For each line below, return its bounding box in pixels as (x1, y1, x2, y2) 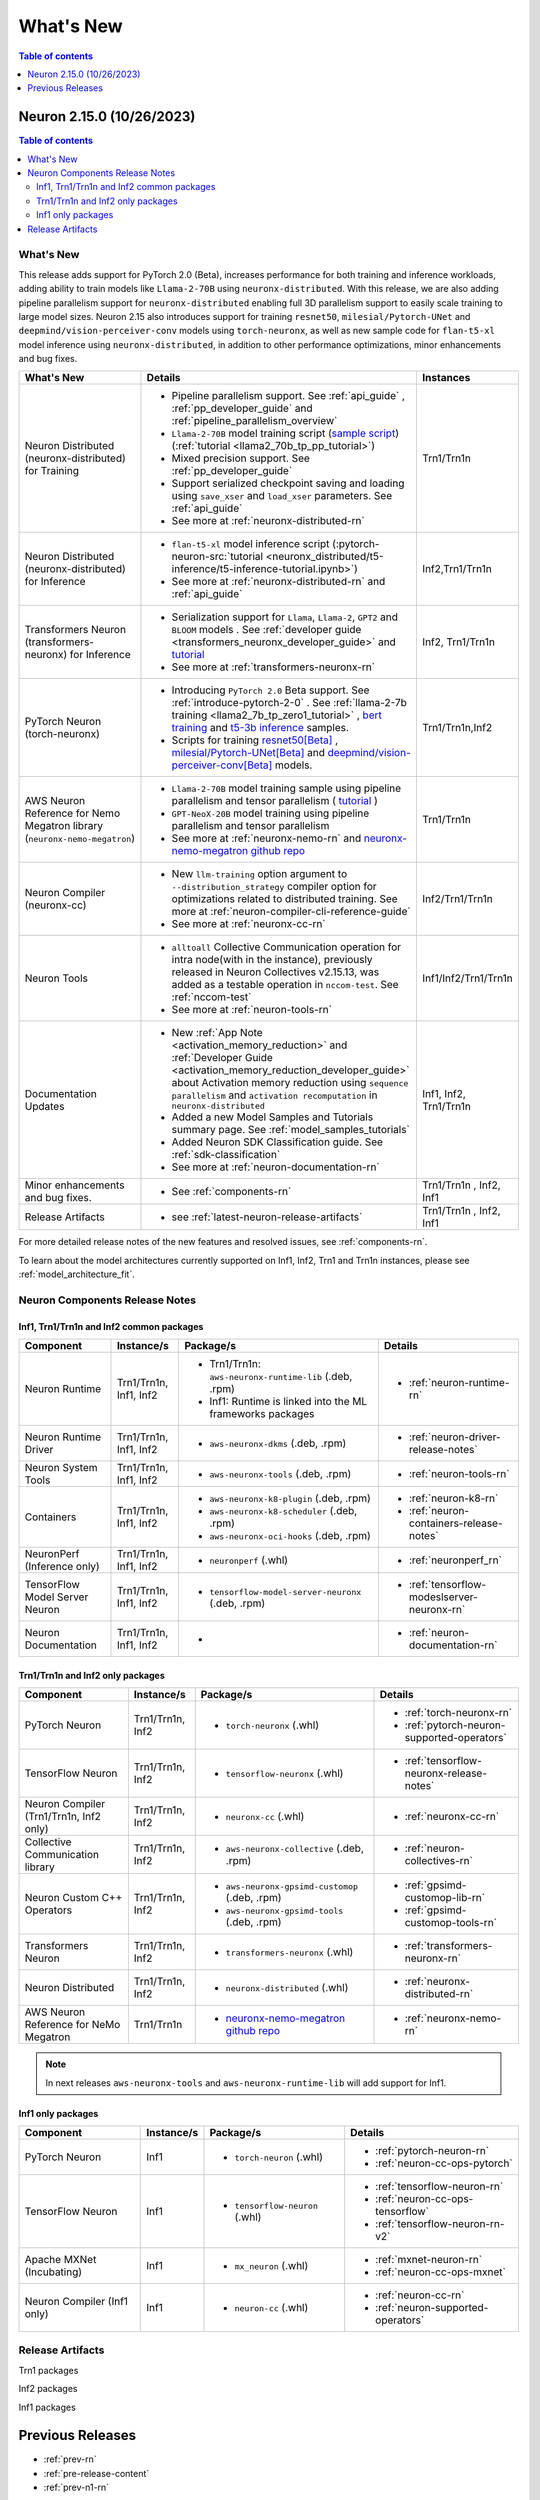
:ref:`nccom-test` (171, 990, 252, 1004)
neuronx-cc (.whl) (225, 1810, 305, 1824)
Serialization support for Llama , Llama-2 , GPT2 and (171, 610, 399, 624)
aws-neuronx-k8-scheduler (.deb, (209, 1504, 358, 1518)
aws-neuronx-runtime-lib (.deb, (209, 1370, 353, 1384)
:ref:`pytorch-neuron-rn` (375, 2143, 490, 2157)
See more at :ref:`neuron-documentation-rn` (171, 1160, 380, 1174)
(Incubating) (24, 2265, 83, 2279)
